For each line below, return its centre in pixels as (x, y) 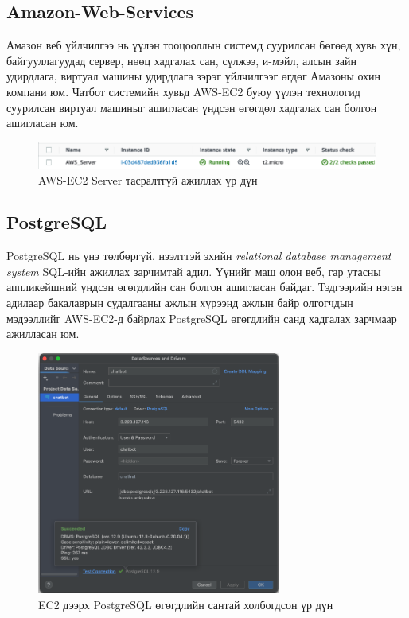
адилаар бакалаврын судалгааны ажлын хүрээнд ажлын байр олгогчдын (180, 303)
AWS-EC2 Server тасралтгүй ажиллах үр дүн (148, 179)
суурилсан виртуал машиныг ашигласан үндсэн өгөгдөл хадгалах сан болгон (192, 107)
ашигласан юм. (43, 123)
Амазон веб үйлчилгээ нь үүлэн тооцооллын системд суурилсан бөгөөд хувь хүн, (204, 45)
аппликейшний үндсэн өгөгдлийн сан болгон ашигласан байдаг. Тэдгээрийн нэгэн (204, 287)
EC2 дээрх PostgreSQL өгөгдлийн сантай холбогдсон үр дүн (186, 604)
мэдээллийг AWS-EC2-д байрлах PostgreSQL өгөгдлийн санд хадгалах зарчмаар (202, 318)
